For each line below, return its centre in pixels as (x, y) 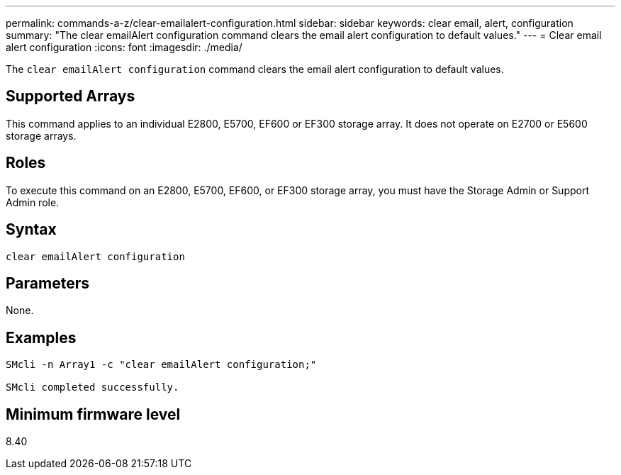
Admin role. (33, 202)
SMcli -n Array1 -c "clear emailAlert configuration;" (161, 365)
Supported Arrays (71, 96)
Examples (41, 337)
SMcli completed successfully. (93, 387)
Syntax (31, 230)
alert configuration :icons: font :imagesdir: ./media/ (124, 47)
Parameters (47, 283)
